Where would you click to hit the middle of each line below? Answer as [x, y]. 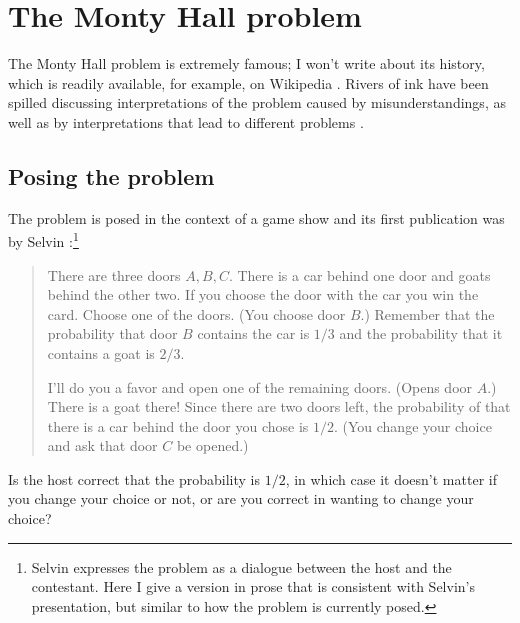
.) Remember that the [427, 313]
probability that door [112, 333]
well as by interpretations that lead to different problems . [186, 121]
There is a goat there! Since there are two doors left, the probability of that [279, 406]
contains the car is [253, 333]
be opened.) [212, 445]
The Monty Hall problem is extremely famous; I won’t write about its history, [246, 63]
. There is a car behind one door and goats [359, 274]
